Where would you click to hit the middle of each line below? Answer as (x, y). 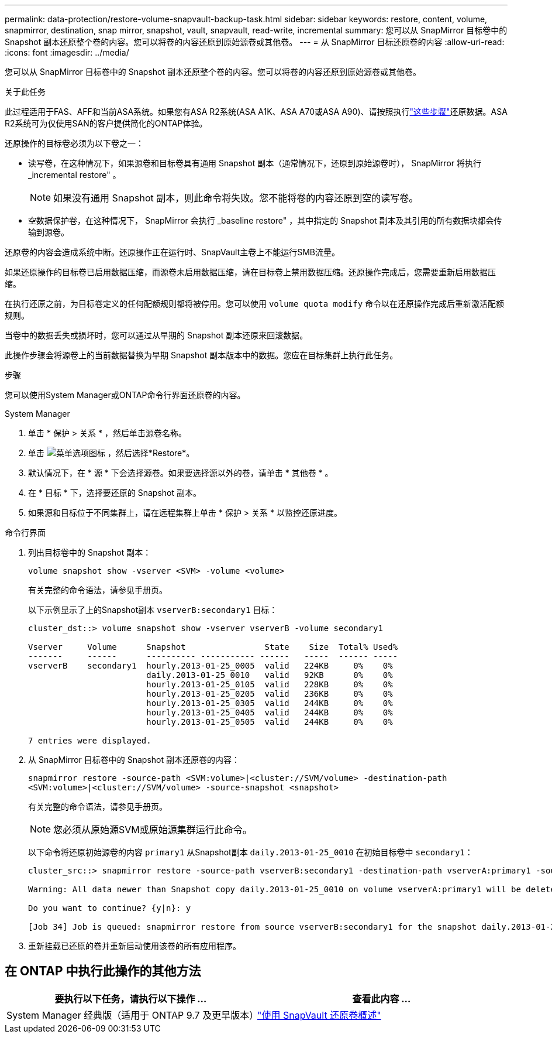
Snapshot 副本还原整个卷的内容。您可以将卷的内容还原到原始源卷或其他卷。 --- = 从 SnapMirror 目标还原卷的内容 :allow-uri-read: (255, 42)
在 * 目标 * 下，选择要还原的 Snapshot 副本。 (115, 493)
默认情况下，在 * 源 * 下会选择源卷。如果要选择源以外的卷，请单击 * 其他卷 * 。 (181, 473)
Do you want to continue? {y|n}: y (110, 908)
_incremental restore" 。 (75, 175)
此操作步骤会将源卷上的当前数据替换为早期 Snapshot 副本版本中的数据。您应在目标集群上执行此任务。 (201, 355)
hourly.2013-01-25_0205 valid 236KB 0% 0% (270, 694)
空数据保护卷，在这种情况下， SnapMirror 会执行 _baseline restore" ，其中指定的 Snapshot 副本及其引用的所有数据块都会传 (265, 220)
